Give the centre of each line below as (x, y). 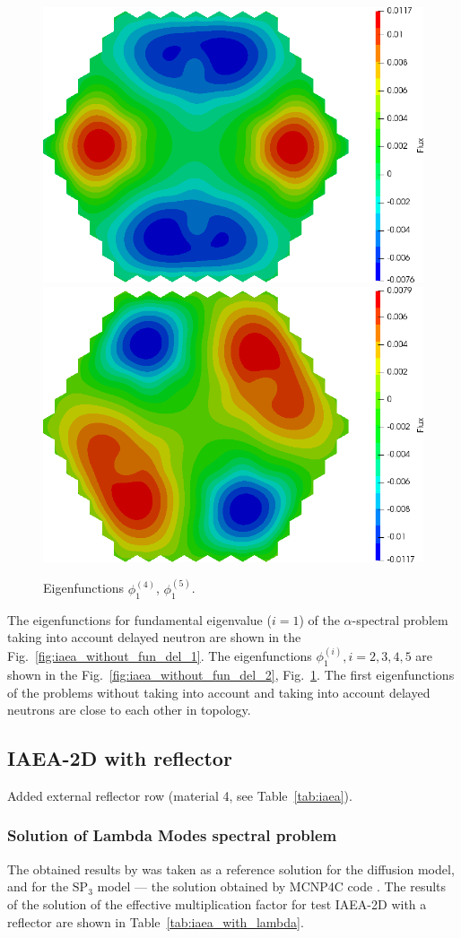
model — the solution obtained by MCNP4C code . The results (272, 886)
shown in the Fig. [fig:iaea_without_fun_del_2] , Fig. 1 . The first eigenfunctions (231, 674)
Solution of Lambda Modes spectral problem (172, 835)
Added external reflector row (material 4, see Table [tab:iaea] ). (180, 795)
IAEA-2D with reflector (120, 758)
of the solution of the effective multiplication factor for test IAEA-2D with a (217, 903)
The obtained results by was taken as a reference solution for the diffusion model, (231, 869)
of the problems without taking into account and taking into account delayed (219, 692)
